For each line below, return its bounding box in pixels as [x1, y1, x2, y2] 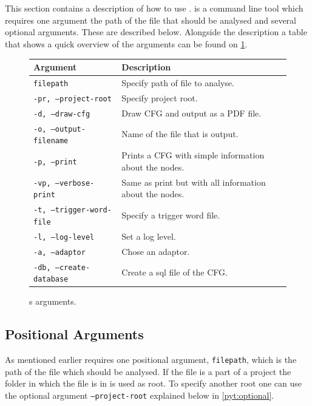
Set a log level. [121, 229, 176, 242]
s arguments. [29, 295, 76, 308]
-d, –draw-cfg [33, 109, 90, 118]
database [33, 275, 69, 284]
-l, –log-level [33, 232, 95, 242]
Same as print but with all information [121, 175, 266, 188]
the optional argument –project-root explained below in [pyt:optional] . [5, 389, 274, 402]
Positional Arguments [5, 325, 144, 343]
